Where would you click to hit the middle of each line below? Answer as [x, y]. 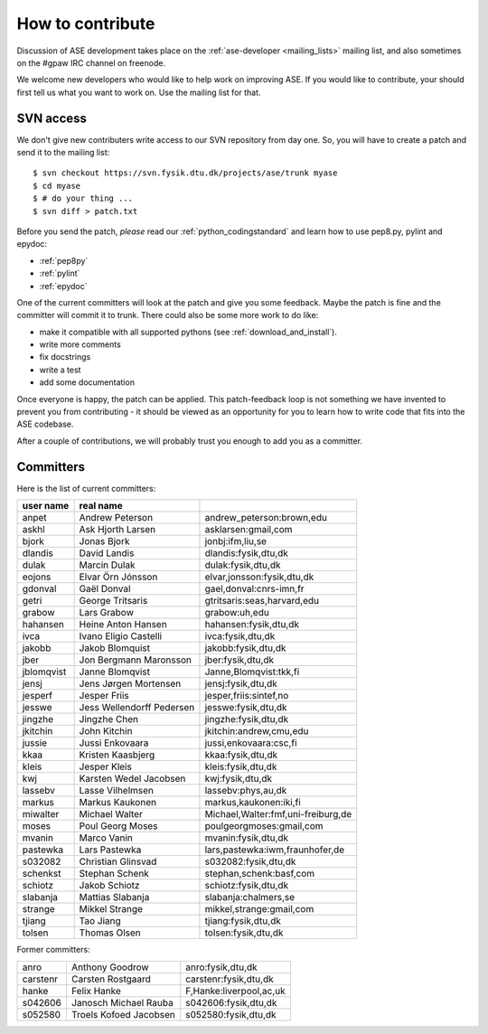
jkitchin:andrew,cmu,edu [257, 731]
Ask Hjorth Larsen [117, 530]
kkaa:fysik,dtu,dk [241, 755]
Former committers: [53, 950]
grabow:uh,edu [237, 613]
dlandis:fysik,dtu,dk [247, 553]
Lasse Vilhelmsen [116, 791]
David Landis [107, 553]
